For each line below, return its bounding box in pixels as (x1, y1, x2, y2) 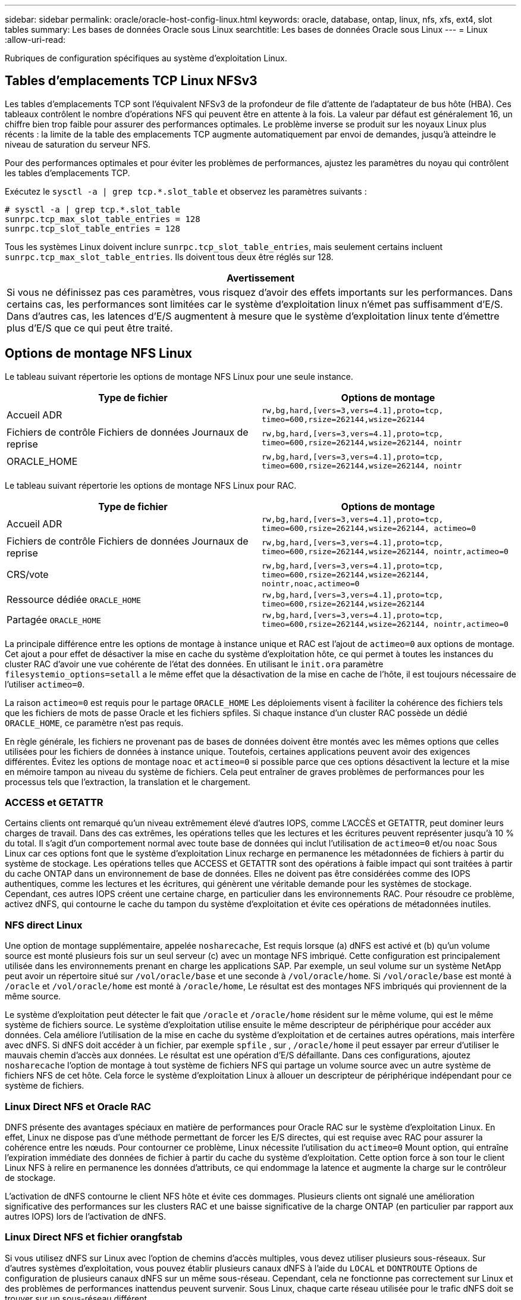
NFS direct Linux (5, 918, 83, 931)
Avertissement (226, 271, 295, 284)
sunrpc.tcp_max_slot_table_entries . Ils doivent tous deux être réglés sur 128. (5, 251, 334, 262)
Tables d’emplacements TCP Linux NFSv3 (5, 73, 258, 89)
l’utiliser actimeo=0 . (5, 679, 85, 689)
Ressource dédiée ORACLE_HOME (7, 593, 142, 605)
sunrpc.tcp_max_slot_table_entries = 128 (5, 214, 200, 224)
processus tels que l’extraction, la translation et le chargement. (5, 776, 250, 787)
